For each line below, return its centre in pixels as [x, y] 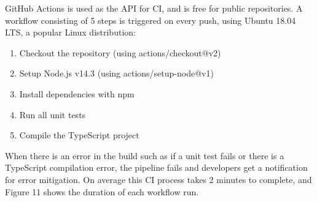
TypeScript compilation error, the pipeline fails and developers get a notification [156, 167]
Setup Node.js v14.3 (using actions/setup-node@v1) [116, 73]
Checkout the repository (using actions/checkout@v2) [120, 52]
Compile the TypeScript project [79, 135]
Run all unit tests [53, 114]
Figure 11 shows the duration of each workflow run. [102, 191]
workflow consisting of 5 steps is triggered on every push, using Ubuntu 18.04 [151, 20]
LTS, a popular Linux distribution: [70, 32]
